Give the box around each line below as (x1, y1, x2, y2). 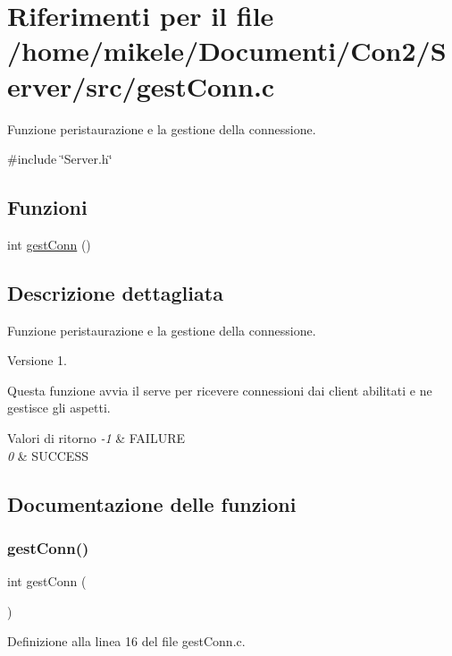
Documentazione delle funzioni (7, 490, 297, 517)
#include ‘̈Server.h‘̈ (7, 149, 113, 168)
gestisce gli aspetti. (7, 398, 111, 417)
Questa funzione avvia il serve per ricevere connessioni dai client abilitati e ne (7, 380, 432, 399)
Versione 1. (7, 351, 68, 370)
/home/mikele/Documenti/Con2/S (7, 32, 447, 69)
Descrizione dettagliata (7, 278, 223, 306)
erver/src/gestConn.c (7, 67, 275, 104)
